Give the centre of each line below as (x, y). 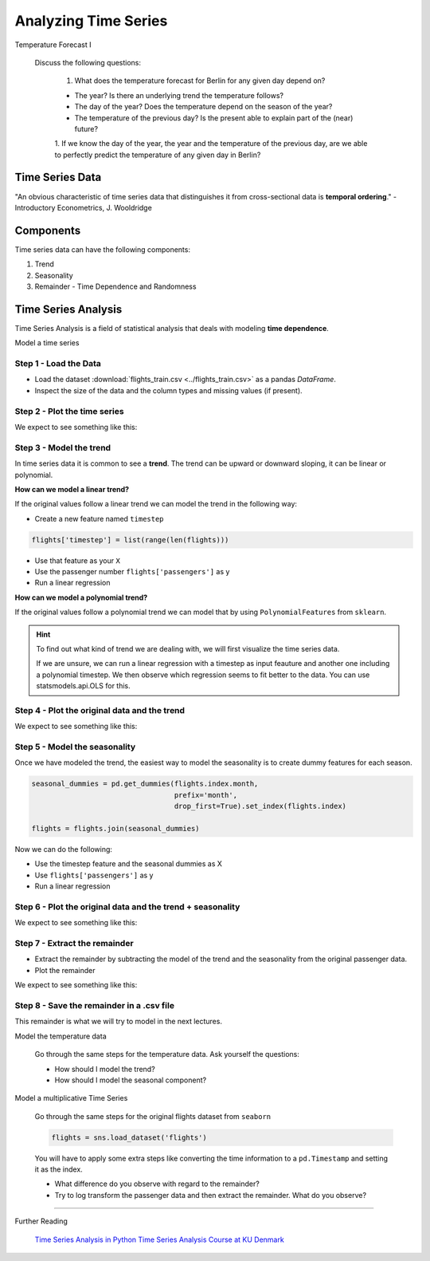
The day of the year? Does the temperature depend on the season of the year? (203, 107)
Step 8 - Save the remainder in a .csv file (95, 1006)
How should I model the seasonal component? (131, 1080)
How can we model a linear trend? (72, 489)
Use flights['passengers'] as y (94, 875)
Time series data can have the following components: (103, 249)
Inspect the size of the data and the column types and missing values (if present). (168, 390)
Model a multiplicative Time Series (71, 1098)
